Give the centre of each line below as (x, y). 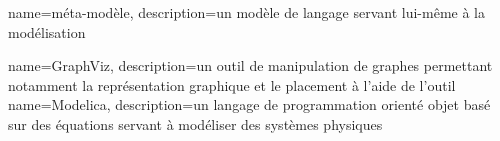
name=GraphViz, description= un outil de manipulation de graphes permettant (250, 65)
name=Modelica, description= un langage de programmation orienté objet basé (249, 104)
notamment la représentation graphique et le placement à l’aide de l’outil (232, 84)
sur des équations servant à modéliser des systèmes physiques (195, 123)
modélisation (47, 31)
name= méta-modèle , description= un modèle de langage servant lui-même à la (246, 12)
